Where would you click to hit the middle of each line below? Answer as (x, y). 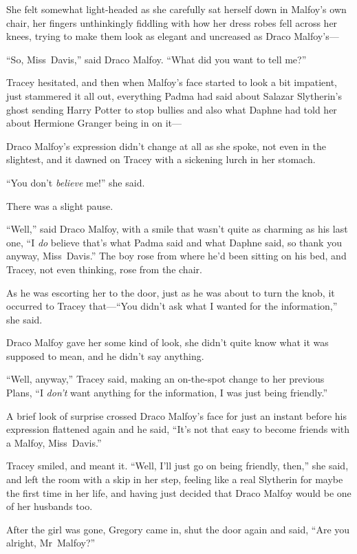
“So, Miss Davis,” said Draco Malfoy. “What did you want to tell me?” (156, 59)
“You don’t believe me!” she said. (76, 182)
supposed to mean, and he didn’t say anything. (105, 355)
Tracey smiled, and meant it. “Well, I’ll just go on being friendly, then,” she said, (177, 466)
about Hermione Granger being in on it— (94, 123)
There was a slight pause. (60, 205)
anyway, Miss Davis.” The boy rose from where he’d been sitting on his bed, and (176, 256)
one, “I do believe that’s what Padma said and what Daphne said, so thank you (174, 242)
